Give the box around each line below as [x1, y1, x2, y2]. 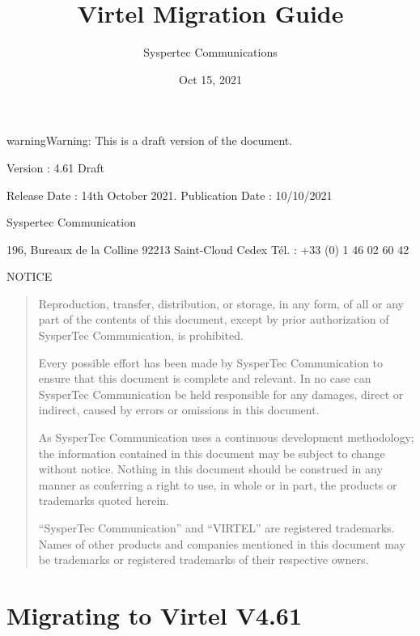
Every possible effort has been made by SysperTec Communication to [38, 354, 384, 371]
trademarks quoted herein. [38, 492, 170, 509]
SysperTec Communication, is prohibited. [38, 327, 244, 344]
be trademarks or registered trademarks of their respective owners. [38, 551, 369, 568]
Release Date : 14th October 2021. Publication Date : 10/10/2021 [6, 186, 333, 203]
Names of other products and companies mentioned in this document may [38, 535, 405, 552]
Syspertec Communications [143, 44, 278, 61]
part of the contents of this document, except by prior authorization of [38, 311, 389, 328]
